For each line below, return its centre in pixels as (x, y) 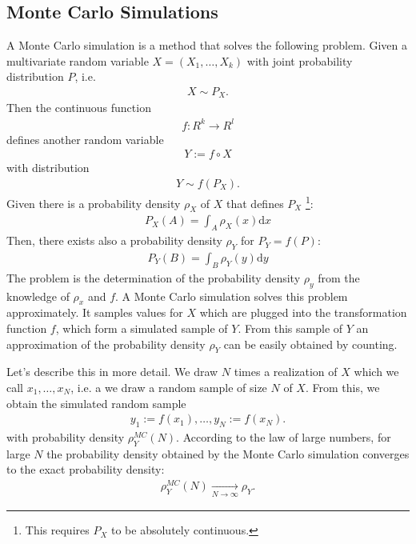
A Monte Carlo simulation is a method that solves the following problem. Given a (207, 45)
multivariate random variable (78, 60)
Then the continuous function (79, 108)
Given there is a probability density (94, 203)
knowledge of (38, 296)
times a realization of (286, 372)
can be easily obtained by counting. (310, 344)
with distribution (48, 168)
